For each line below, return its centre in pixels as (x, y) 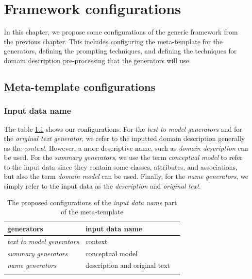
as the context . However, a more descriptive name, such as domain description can (126, 148)
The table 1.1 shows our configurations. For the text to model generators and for (123, 129)
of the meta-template (92, 212)
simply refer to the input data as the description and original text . (102, 186)
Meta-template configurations (80, 86)
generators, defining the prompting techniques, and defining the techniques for (120, 51)
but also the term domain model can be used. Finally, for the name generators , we (126, 176)
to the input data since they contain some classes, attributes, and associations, (121, 166)
